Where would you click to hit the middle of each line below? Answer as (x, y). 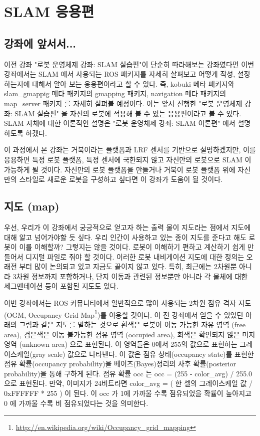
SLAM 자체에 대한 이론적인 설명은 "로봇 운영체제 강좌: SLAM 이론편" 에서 (120, 123)
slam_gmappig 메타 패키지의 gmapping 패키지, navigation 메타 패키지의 (115, 93)
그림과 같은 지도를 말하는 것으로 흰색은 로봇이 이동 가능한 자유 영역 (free (132, 324)
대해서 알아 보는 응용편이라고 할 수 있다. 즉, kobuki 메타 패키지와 (133, 83)
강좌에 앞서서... (40, 43)
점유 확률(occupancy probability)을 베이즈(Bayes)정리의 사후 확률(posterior (120, 364)
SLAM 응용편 (49, 11)
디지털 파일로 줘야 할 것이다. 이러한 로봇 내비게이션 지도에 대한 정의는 (135, 256)
